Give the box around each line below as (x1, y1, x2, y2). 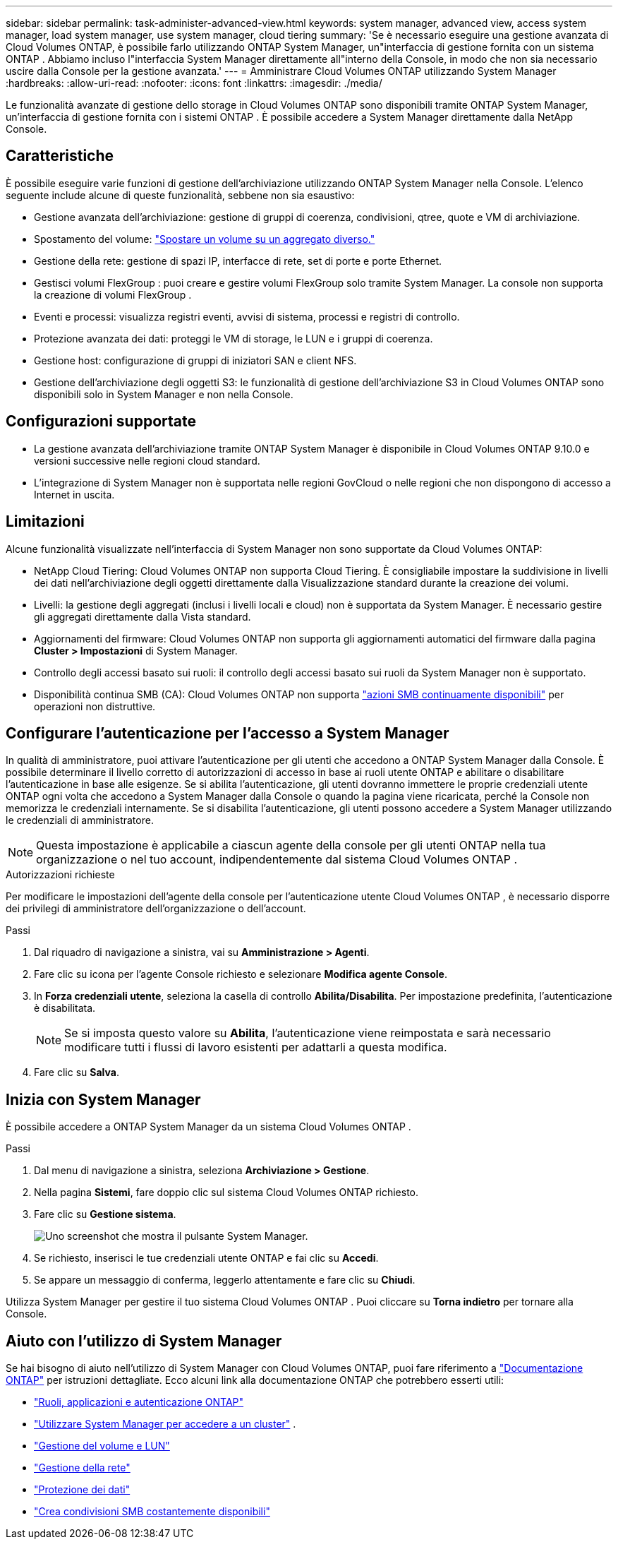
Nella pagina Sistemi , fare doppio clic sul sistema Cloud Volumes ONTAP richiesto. (34, 1186, 419, 1199)
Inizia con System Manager (6, 1090, 201, 1108)
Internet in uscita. (34, 488, 115, 501)
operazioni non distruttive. (34, 700, 156, 712)
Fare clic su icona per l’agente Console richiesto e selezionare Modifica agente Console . (34, 968, 447, 981)
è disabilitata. (34, 1002, 96, 1015)
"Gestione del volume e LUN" (34, 1440, 170, 1452)
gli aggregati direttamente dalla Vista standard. (34, 610, 251, 623)
